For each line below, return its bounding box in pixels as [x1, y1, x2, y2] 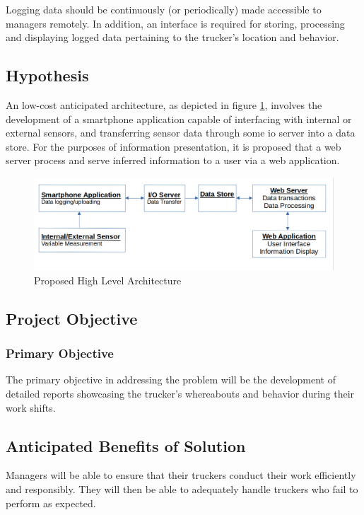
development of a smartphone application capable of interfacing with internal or [6, 111, 352, 126]
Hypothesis [6, 64, 89, 86]
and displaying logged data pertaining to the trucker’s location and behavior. [6, 30, 339, 45]
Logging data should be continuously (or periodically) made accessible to [6, 2, 322, 16]
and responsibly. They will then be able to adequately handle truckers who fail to [6, 481, 358, 496]
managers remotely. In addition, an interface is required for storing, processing [6, 16, 345, 30]
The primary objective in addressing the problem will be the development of [6, 372, 336, 387]
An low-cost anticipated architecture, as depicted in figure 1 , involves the [6, 97, 322, 112]
